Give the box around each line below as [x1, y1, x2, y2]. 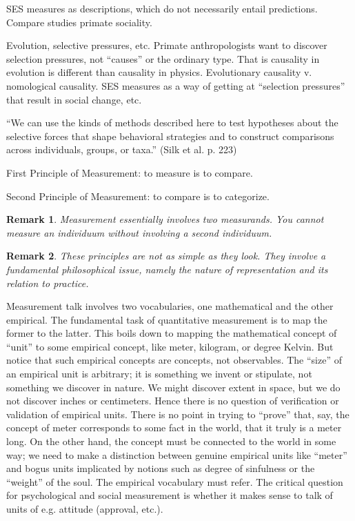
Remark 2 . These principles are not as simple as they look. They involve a [6, 248, 326, 263]
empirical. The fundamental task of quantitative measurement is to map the [6, 312, 327, 326]
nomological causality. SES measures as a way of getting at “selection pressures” [6, 78, 345, 92]
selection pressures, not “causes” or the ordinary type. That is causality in [6, 51, 320, 66]
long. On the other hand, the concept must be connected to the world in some [6, 434, 336, 449]
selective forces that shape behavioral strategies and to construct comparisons [6, 128, 334, 143]
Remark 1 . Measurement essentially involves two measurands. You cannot [6, 212, 324, 226]
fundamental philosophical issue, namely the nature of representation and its [6, 262, 328, 276]
